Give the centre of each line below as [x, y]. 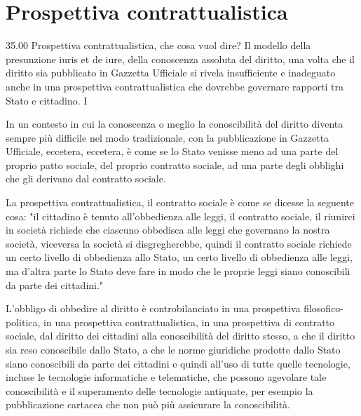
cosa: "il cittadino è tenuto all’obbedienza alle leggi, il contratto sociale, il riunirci [180, 216]
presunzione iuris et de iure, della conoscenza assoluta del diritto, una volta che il [180, 59]
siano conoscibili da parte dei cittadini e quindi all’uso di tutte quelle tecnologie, [178, 363]
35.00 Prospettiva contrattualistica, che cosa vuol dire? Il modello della [158, 45]
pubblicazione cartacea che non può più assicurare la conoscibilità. [148, 404]
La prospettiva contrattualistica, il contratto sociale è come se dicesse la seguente [180, 202]
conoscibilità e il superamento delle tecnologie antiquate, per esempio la [159, 390]
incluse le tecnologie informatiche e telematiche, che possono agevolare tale [166, 377]
